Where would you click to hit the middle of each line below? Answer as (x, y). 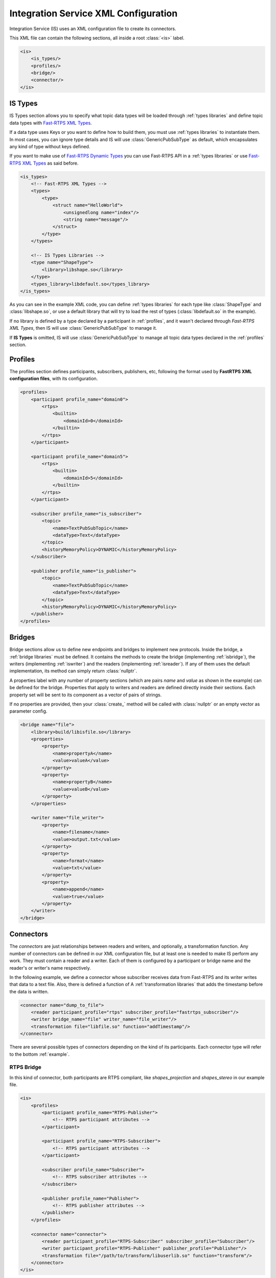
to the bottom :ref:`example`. (40, 1054)
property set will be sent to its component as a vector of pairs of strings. (86, 695)
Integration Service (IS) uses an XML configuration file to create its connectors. (93, 29)
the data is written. (29, 991)
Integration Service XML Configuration (94, 13)
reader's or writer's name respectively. (50, 968)
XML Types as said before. (50, 163)
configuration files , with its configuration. (54, 379)
